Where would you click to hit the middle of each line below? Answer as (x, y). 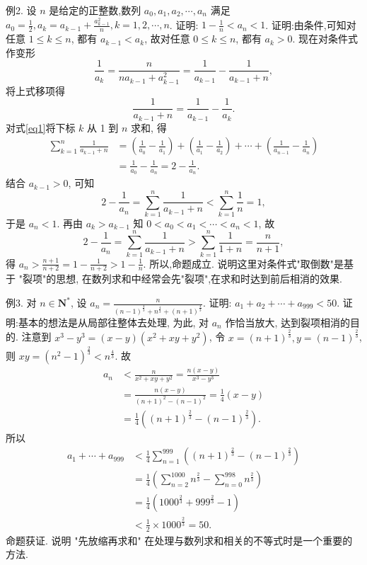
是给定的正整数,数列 (95, 10)
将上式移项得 (35, 90)
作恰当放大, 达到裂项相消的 (287, 322)
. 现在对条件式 (325, 39)
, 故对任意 (167, 39)
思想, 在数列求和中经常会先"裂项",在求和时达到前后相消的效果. (199, 279)
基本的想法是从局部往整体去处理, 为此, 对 (113, 322)
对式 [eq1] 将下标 (41, 127)
